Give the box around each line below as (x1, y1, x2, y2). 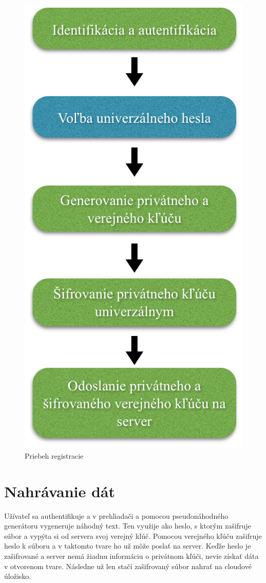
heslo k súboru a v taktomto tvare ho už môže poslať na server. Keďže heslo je (4, 540, 251, 551)
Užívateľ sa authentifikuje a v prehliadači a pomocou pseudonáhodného (4, 510, 229, 521)
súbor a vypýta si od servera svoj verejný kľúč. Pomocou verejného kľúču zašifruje (4, 530, 262, 541)
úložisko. (4, 571, 31, 581)
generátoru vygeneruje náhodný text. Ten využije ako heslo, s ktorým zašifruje (4, 520, 251, 531)
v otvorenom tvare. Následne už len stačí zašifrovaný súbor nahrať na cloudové (4, 560, 252, 571)
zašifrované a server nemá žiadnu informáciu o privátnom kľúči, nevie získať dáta (4, 550, 259, 561)
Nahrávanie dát (4, 480, 115, 501)
